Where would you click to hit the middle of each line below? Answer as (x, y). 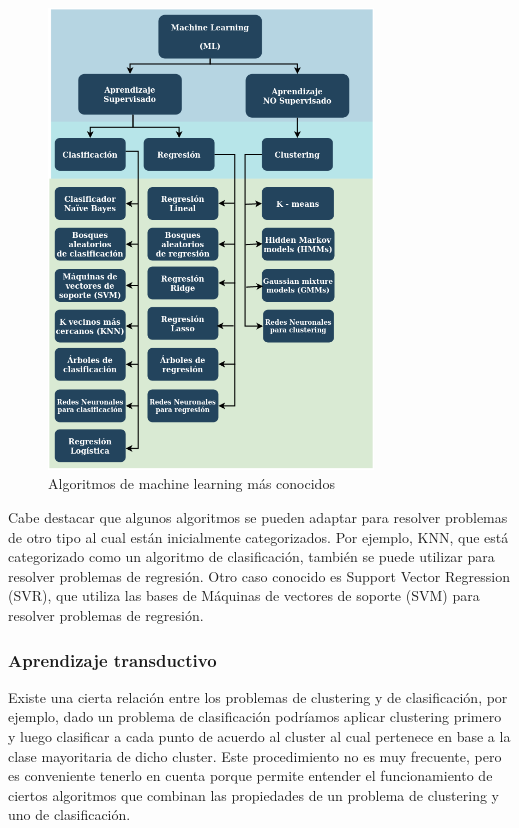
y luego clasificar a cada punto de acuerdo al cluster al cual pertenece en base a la (259, 736)
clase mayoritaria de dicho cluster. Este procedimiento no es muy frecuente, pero (255, 755)
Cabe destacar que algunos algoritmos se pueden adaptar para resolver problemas (258, 517)
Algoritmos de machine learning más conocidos (191, 483)
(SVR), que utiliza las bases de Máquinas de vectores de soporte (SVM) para (244, 595)
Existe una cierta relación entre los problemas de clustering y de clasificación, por (258, 696)
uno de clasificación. (69, 814)
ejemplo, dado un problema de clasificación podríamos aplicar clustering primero (255, 716)
